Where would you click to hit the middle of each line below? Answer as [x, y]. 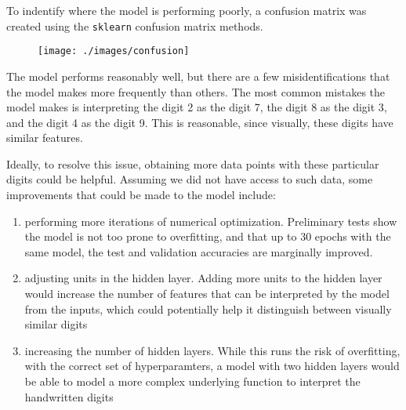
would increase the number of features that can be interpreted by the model [207, 294]
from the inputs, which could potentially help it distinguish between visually [208, 308]
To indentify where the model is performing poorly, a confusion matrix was [187, 10]
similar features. [45, 138]
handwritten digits [69, 396]
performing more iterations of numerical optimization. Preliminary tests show [211, 221]
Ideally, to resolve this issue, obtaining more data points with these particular [193, 163]
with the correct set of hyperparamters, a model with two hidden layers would [212, 366]
